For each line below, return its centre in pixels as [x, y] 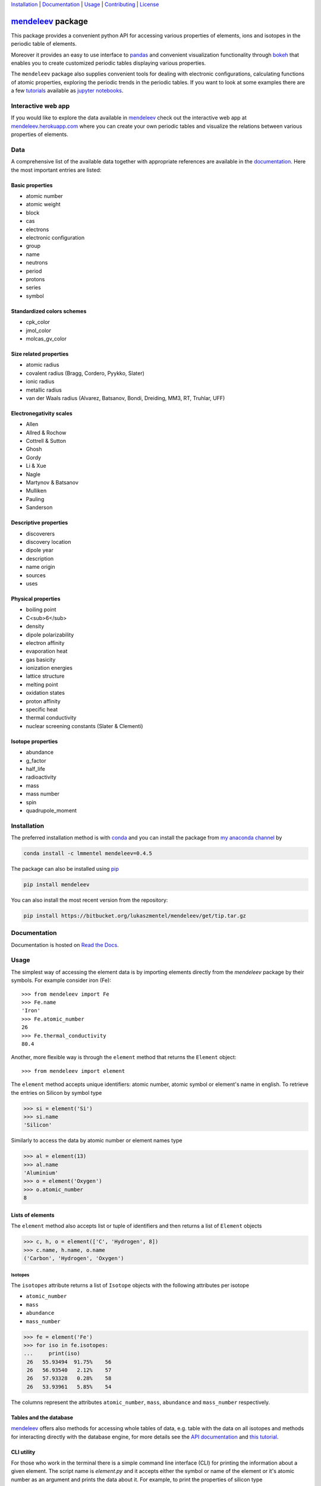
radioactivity [41, 777]
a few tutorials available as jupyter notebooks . [67, 91]
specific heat [42, 710]
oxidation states [45, 693]
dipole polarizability [50, 635]
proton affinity [43, 701]
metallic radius [44, 390]
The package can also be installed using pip [65, 869]
